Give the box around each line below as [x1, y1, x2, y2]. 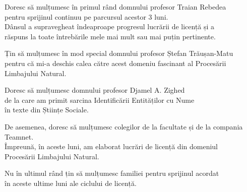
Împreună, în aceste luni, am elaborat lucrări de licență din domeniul [5, 141, 218, 152]
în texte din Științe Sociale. [5, 104, 89, 115]
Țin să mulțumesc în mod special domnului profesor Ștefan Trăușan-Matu [5, 48, 233, 58]
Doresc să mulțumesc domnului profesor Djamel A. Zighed [5, 85, 185, 95]
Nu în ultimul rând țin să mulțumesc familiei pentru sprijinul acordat [5, 168, 219, 178]
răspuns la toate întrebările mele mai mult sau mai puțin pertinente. [5, 31, 216, 41]
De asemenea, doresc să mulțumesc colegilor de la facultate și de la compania [5, 121, 243, 132]
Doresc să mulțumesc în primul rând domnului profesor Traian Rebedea [5, 2, 226, 12]
